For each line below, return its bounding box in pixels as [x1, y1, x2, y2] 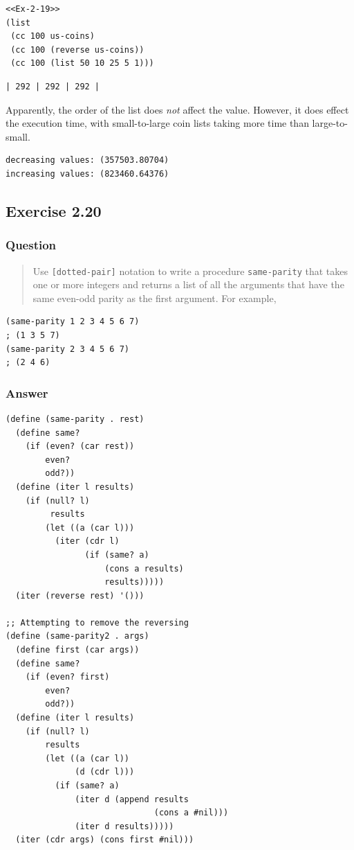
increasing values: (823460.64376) [6, 168, 169, 179]
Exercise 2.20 [6, 200, 102, 221]
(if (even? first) [25, 672, 110, 682]
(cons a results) [104, 563, 184, 574]
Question [6, 236, 57, 254]
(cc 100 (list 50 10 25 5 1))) [10, 58, 154, 69]
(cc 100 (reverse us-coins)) [10, 44, 145, 55]
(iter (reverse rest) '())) [15, 590, 145, 601]
